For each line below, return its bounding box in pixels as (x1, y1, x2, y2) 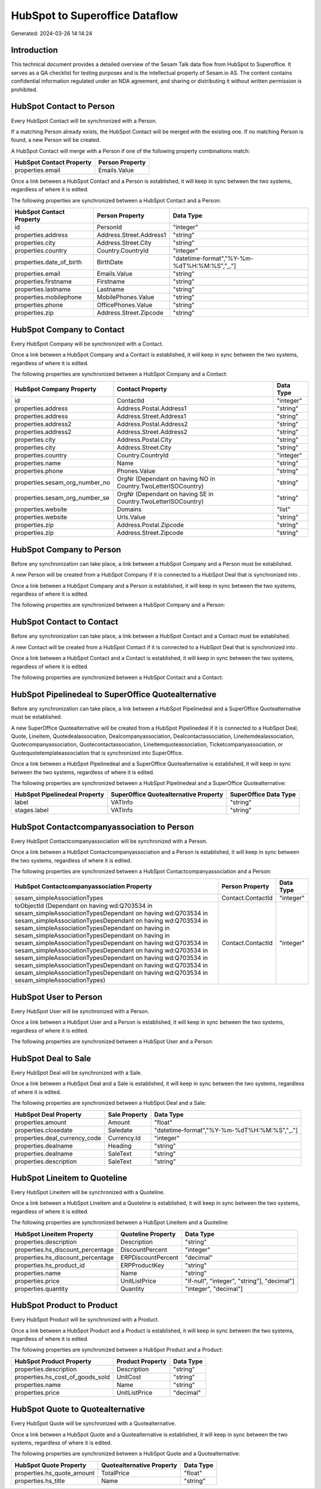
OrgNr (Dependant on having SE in (117, 490, 214, 499)
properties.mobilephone (14, 293, 82, 301)
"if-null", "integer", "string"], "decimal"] (185, 1276, 295, 1285)
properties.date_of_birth (14, 258, 83, 266)
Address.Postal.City (117, 435, 172, 444)
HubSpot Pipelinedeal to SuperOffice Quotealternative (11, 689, 217, 699)
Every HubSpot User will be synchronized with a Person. (11, 1007, 150, 1015)
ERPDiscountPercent (120, 1253, 178, 1261)
